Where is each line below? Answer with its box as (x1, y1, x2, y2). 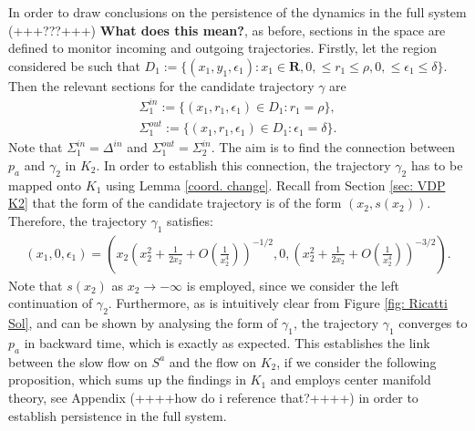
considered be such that (8, 56, 140, 75)
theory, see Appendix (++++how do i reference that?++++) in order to (8, 388, 418, 407)
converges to (398, 313, 468, 333)
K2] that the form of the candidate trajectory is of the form (8, 193, 342, 212)
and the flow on (169, 352, 257, 371)
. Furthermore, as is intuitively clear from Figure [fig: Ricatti (108, 293, 448, 313)
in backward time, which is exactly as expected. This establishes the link (24, 334, 430, 353)
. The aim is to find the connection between (211, 138, 455, 157)
